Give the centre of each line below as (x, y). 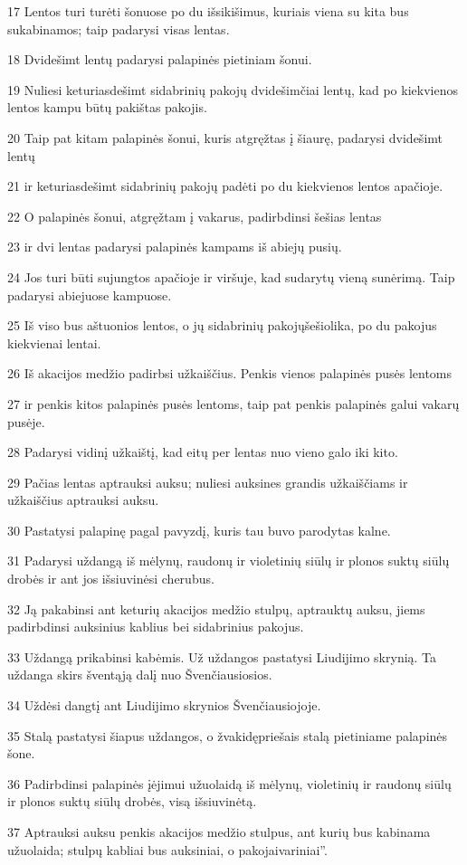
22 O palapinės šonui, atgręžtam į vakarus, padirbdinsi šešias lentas (195, 216)
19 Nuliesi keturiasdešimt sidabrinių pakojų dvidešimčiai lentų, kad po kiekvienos (233, 89)
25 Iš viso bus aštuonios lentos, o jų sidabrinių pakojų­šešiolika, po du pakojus (222, 325)
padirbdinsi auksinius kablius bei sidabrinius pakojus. (156, 627)
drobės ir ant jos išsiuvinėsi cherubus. (111, 579)
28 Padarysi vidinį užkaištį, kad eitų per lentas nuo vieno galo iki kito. (203, 452)
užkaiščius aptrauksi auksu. (83, 500)
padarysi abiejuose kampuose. (90, 295)
